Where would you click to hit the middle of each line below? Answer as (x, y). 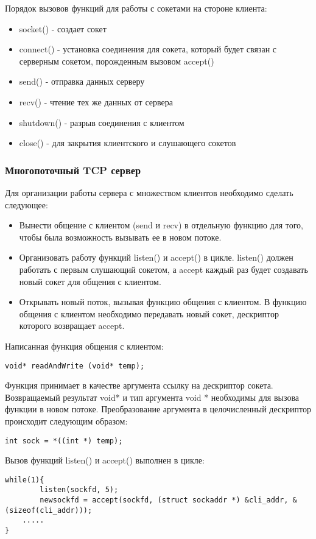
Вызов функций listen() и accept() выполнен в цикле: (105, 460)
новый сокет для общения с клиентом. (90, 281)
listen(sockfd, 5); (79, 490)
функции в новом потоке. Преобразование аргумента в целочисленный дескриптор (158, 409)
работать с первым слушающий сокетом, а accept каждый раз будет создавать (163, 269)
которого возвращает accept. (72, 326)
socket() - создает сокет (63, 28)
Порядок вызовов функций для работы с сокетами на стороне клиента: (136, 8)
